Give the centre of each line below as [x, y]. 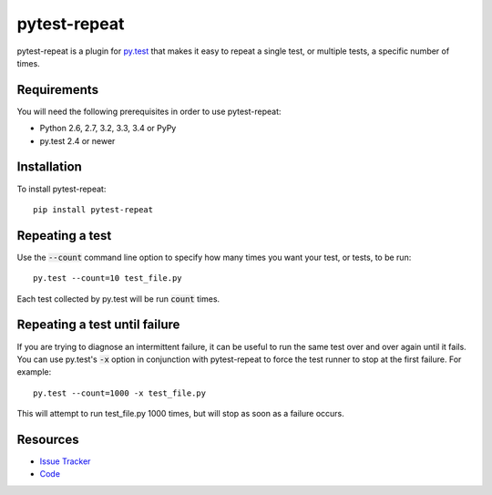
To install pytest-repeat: [61, 189]
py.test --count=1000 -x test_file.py [120, 393]
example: [34, 372]
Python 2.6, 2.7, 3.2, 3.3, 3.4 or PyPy [108, 129]
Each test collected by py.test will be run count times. [118, 299]
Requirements [58, 90]
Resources [48, 439]
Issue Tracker [65, 461]
